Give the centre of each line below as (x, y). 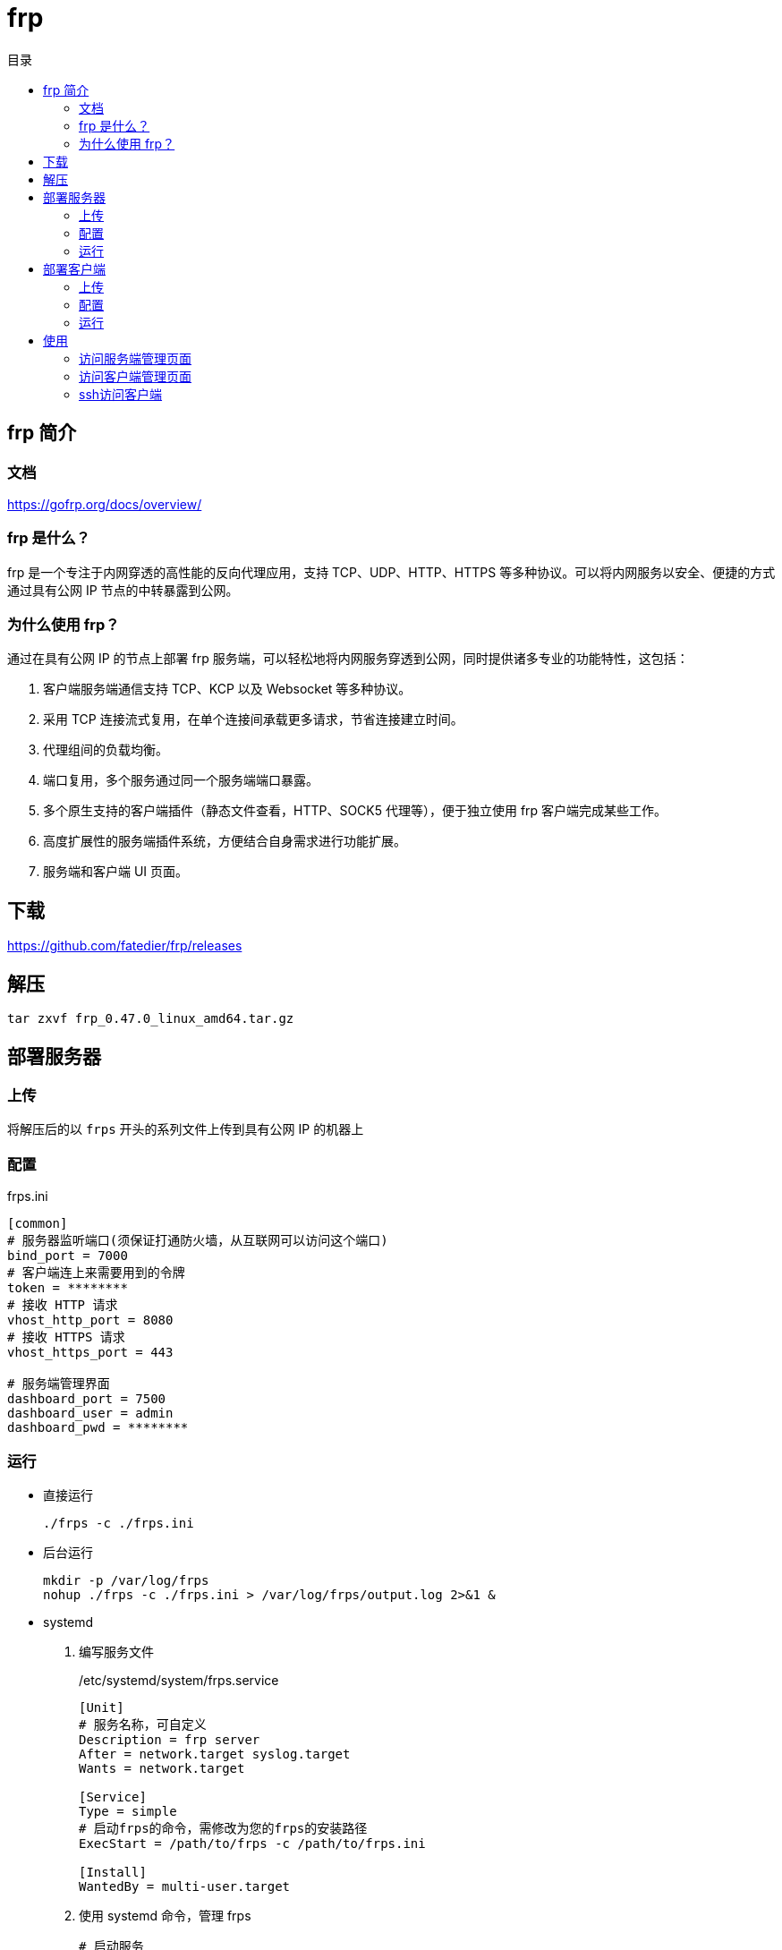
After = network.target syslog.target (215, 1754)
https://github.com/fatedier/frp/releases (125, 946)
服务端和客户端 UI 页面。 (116, 872)
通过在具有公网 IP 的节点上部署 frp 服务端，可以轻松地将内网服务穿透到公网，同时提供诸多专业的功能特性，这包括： (348, 659)
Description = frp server (170, 1739)
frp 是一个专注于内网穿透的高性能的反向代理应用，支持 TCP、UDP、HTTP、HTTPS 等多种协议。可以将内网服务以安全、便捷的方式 (391, 572)
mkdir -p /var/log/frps (126, 1580)
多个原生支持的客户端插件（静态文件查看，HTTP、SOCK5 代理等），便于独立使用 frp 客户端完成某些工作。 (355, 811)
